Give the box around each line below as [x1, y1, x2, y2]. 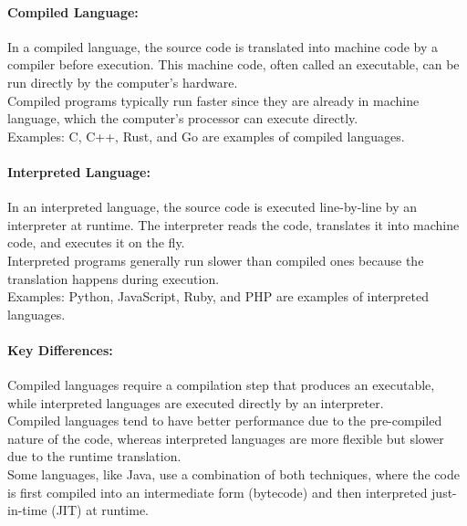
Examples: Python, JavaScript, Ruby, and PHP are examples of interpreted [7, 287, 429, 306]
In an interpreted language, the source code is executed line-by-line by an [7, 197, 418, 216]
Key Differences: [7, 340, 113, 359]
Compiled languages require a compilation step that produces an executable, [7, 375, 435, 394]
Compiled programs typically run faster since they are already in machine [7, 90, 420, 110]
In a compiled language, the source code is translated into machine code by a [7, 37, 438, 56]
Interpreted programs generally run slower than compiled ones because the [7, 250, 424, 269]
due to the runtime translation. [7, 447, 182, 466]
